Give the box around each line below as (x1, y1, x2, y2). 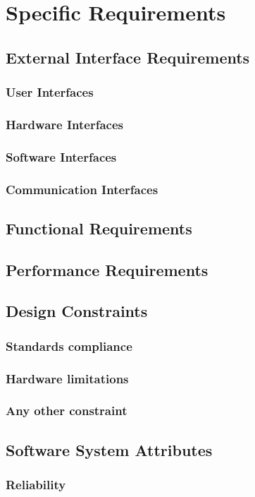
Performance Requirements (6, 258, 209, 280)
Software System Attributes (6, 438, 213, 460)
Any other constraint (6, 402, 127, 419)
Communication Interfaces (6, 180, 158, 198)
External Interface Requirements (6, 46, 250, 68)
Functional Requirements (6, 217, 192, 239)
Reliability (6, 476, 66, 493)
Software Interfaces (6, 148, 117, 165)
